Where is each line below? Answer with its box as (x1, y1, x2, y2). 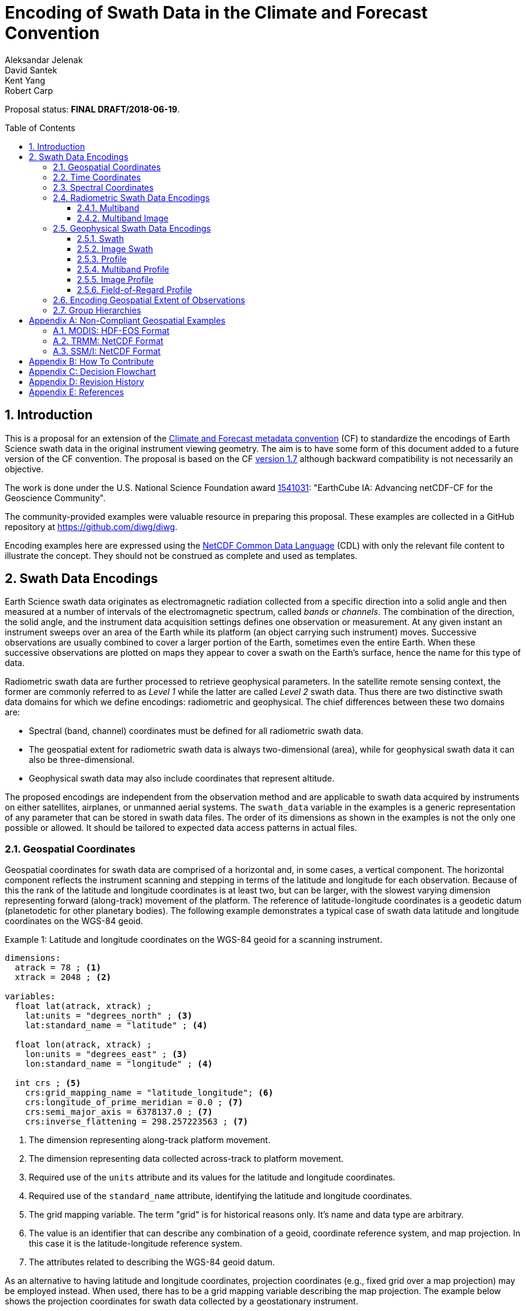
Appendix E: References (29, 386, 124, 397)
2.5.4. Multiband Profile (77, 264, 170, 274)
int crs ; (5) (14, 1078, 81, 1088)
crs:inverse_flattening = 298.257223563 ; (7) (25, 1117, 248, 1127)
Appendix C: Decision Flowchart (29, 366, 156, 377)
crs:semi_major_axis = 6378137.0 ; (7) (25, 1107, 213, 1117)
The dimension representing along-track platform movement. (29, 1135, 271, 1146)
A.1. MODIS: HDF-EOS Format (53, 325, 170, 336)
